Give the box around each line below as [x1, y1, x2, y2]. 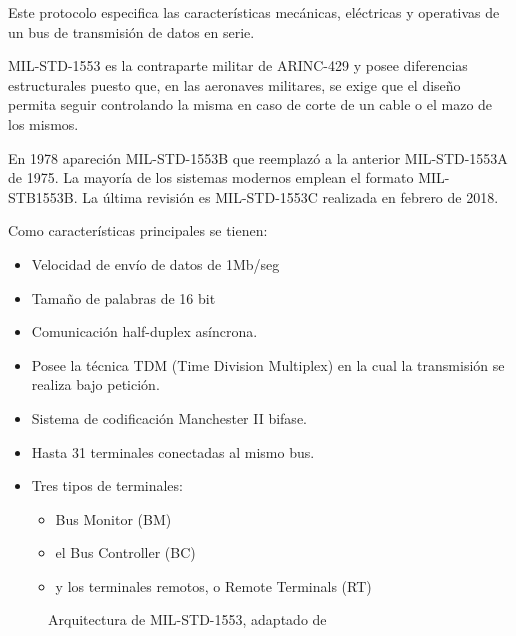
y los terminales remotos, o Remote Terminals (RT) [55, 575, 372, 596]
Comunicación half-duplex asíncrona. [31, 321, 258, 342]
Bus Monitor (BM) [55, 508, 172, 529]
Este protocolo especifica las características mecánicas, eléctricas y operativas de [8, 2, 500, 22]
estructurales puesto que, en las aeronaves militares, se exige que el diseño [8, 74, 461, 95]
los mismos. [8, 113, 79, 134]
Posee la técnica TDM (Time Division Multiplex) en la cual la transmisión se [31, 354, 505, 375]
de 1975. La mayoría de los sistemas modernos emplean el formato [8, 167, 414, 188]
